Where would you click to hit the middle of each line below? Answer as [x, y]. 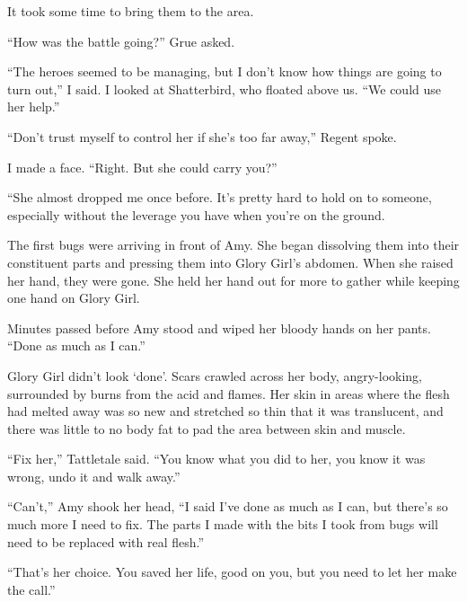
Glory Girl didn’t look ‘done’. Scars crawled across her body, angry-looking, [215, 375]
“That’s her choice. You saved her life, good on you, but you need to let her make [232, 572]
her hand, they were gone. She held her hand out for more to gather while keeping [233, 280]
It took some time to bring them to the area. [131, 11]
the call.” [31, 589]
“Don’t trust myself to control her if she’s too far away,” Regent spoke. [202, 136]
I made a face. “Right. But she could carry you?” [142, 167]
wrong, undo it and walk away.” [94, 476]
